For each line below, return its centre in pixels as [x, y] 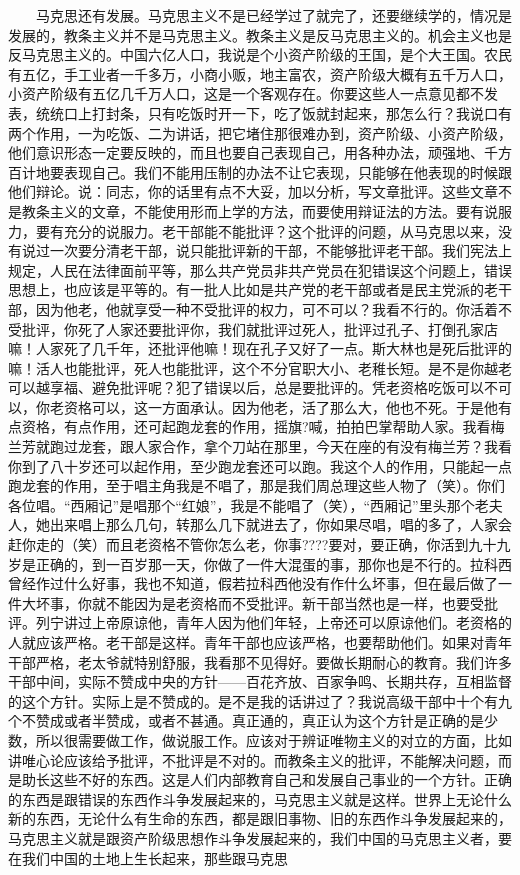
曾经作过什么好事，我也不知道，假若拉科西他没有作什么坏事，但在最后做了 [253, 583]
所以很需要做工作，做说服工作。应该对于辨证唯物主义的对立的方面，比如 [273, 739]
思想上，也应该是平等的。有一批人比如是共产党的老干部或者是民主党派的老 [253, 289]
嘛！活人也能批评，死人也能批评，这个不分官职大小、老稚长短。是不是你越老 [260, 367]
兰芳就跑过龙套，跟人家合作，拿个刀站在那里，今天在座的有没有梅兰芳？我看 [260, 446]
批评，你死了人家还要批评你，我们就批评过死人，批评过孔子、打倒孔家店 [259, 328]
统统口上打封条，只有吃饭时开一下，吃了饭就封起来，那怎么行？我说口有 [273, 112]
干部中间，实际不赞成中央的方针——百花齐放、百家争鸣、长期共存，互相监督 [260, 681]
